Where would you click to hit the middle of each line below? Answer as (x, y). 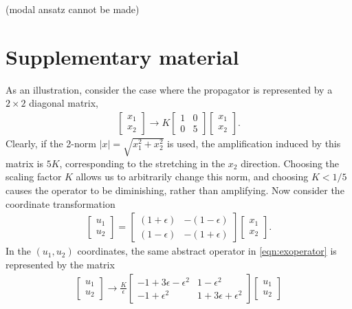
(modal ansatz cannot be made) (73, 9)
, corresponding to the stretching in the (142, 163)
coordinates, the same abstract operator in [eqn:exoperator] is (207, 251)
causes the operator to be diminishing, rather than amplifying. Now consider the (175, 190)
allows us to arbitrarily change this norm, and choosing (192, 177)
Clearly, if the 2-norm (51, 143)
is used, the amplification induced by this (254, 143)
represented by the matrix (60, 264)
